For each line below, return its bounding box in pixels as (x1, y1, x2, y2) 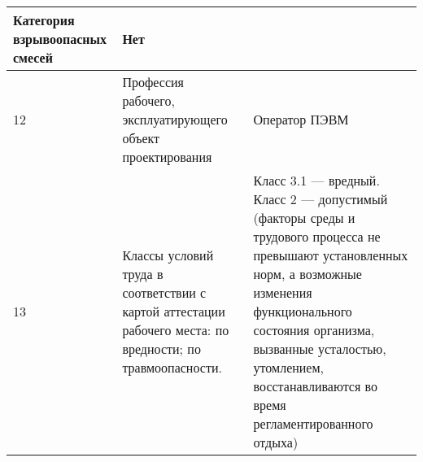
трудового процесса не (253, 227, 381, 246)
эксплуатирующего (122, 110, 228, 129)
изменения (253, 283, 312, 302)
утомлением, (253, 358, 325, 377)
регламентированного (253, 414, 373, 433)
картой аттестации (122, 302, 225, 320)
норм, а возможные (253, 264, 362, 283)
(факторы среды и (253, 208, 355, 227)
